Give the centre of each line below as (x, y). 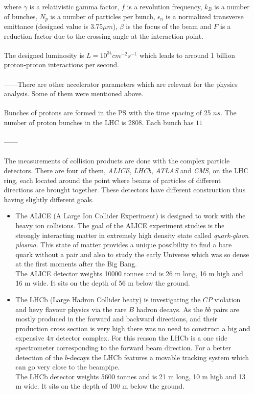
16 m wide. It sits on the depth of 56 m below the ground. (103, 283)
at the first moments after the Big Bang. (76, 264)
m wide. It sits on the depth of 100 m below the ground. (100, 386)
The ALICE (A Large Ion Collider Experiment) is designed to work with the (130, 216)
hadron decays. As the (170, 309)
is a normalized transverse (205, 16)
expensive (30, 338)
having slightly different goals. (49, 199)
